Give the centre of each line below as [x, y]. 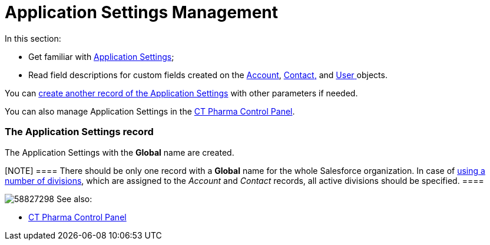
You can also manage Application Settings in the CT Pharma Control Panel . [150, 111]
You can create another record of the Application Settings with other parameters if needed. [181, 93]
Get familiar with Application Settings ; [101, 56]
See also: [74, 199]
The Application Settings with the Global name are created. [120, 152]
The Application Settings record [79, 132]
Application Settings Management [142, 12]
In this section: [33, 38]
